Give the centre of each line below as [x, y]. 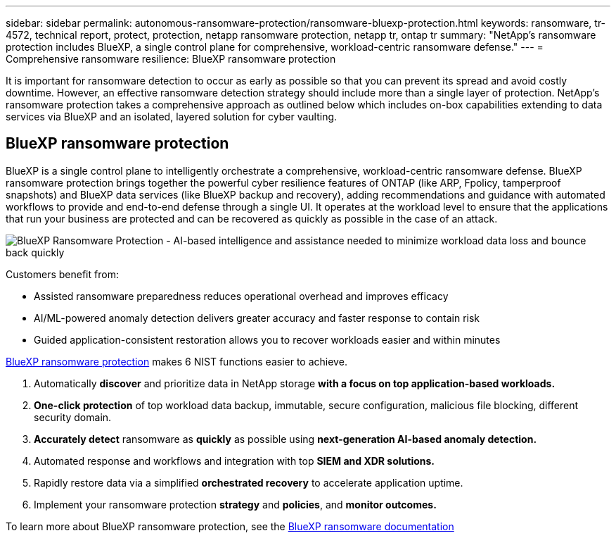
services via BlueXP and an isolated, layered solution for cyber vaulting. [172, 117]
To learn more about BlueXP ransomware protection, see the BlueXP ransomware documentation [230, 526]
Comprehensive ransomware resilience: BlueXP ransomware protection [171, 59]
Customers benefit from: [62, 274]
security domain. [73, 417]
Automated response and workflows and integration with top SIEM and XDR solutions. [235, 461]
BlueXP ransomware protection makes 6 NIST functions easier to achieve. [177, 361]
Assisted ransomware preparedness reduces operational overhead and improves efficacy [241, 296]
